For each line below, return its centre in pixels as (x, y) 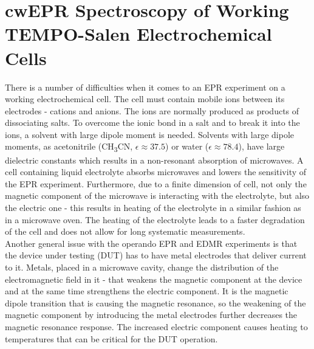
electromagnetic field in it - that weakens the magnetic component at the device (154, 279)
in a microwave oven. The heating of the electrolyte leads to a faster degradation (155, 219)
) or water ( (187, 146)
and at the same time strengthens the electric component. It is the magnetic (147, 291)
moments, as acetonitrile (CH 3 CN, (69, 147)
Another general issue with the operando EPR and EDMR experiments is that (151, 243)
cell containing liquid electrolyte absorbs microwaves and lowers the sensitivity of (156, 172)
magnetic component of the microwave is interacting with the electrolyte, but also (157, 195)
